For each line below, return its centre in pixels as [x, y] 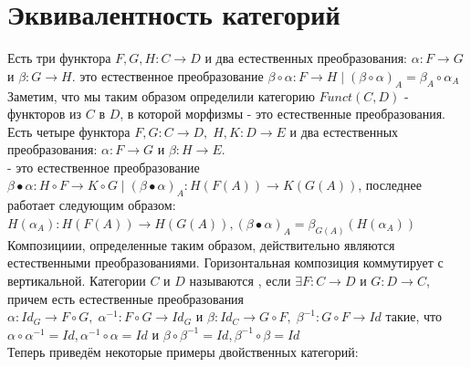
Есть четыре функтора [69, 131]
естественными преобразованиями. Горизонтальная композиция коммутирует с [225, 262]
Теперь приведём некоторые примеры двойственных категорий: [183, 352]
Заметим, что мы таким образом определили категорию [161, 95]
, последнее [390, 185]
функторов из [45, 114]
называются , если [240, 280]
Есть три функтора [59, 58]
